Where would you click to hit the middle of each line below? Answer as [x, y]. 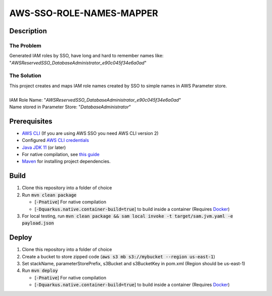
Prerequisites [31, 121]
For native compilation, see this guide [61, 155]
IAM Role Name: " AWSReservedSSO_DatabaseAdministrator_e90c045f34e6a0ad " [95, 100]
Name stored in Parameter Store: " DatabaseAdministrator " [70, 107]
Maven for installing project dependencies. [66, 162]
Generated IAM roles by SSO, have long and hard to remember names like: [86, 56]
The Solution [25, 76]
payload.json [38, 223]
